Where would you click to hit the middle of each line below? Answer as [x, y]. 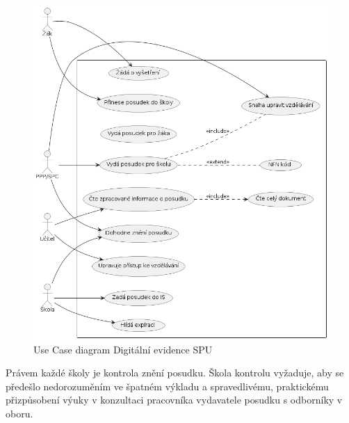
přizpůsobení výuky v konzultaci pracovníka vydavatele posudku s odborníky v [174, 400]
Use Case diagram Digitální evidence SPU [123, 349]
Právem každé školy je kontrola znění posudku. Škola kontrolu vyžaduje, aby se [175, 373]
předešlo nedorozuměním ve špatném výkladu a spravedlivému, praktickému [167, 386]
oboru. [19, 413]
